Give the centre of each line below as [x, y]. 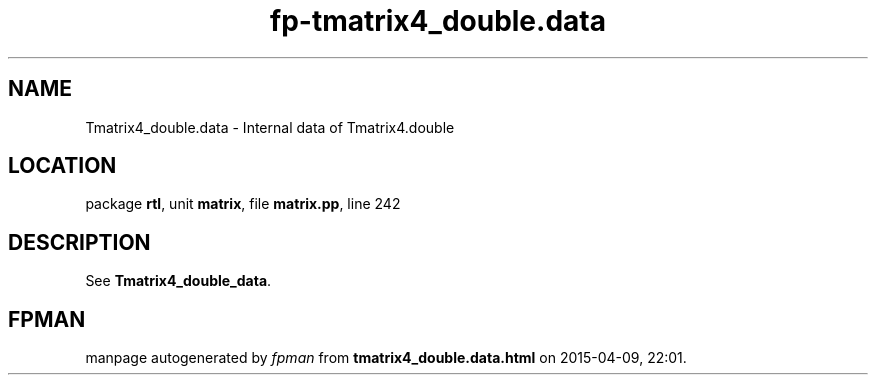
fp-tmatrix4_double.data [438, 21]
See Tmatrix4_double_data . [178, 281]
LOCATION [62, 166]
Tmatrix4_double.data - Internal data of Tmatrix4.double [270, 127]
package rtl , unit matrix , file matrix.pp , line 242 [243, 204]
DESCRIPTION [79, 242]
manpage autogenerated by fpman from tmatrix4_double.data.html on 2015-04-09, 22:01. [386, 358]
